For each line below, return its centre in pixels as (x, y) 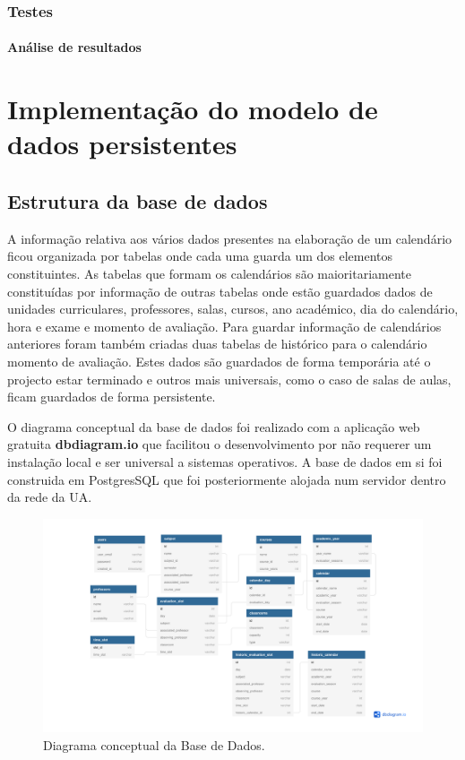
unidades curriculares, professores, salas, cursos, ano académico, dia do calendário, (233, 309)
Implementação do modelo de (193, 109)
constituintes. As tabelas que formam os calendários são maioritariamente (209, 273)
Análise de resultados (74, 47)
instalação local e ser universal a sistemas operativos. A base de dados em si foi (225, 461)
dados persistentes (122, 144)
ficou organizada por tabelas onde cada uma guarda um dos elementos (200, 256)
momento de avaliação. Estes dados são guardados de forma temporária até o (219, 361)
